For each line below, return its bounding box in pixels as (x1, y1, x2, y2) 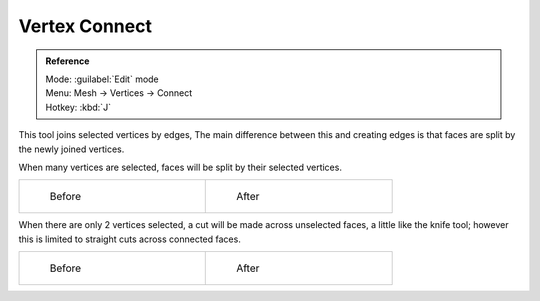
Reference (45, 55, 90, 67)
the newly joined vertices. (18, 143, 125, 155)
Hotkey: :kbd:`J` (45, 101, 112, 113)
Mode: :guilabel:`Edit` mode (45, 73, 159, 85)
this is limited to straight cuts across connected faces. (18, 233, 242, 245)
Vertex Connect (18, 15, 152, 37)
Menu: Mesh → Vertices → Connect (45, 87, 193, 99)
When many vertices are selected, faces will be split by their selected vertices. (18, 161, 342, 173)
